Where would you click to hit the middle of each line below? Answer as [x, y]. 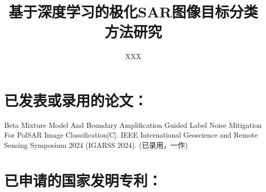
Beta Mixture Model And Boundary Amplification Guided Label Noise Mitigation [133, 124]
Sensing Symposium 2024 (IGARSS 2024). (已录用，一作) [96, 145]
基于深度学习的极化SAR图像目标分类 [133, 12]
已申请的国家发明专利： [83, 180]
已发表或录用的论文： [76, 100]
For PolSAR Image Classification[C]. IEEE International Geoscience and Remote [131, 135]
